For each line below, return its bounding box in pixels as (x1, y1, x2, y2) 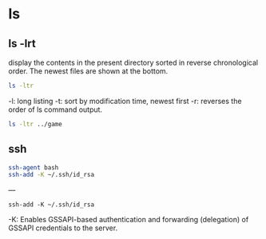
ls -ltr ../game (8, 120, 62, 128)
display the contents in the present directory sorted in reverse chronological (8, 58, 258, 67)
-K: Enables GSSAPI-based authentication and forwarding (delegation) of (8, 215, 249, 225)
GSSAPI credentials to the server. (8, 223, 118, 233)
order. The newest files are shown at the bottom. (8, 66, 169, 76)
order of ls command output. (8, 105, 102, 114)
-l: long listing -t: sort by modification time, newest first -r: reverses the (8, 96, 242, 106)
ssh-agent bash (8, 163, 59, 172)
